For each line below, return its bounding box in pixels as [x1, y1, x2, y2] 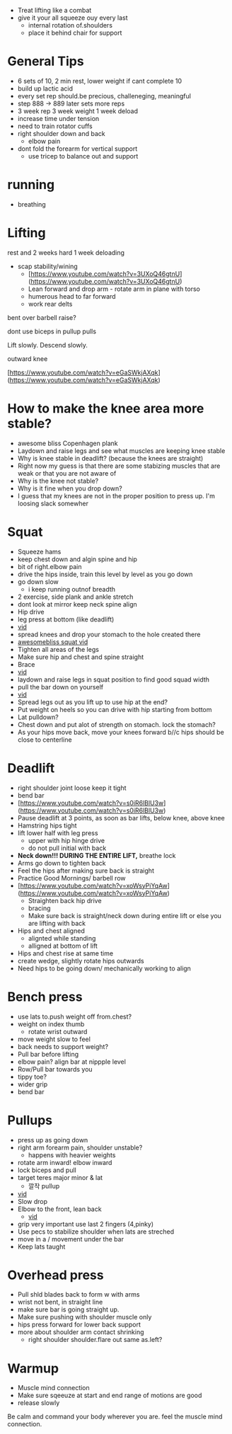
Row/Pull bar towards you [17, 1065, 93, 1073]
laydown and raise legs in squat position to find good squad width [17, 675, 210, 684]
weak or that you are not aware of [17, 469, 117, 477]
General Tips [7, 53, 84, 69]
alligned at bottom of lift [28, 941, 98, 950]
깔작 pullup [28, 1181, 60, 1190]
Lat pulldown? [17, 713, 59, 721]
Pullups [7, 1112, 53, 1128]
